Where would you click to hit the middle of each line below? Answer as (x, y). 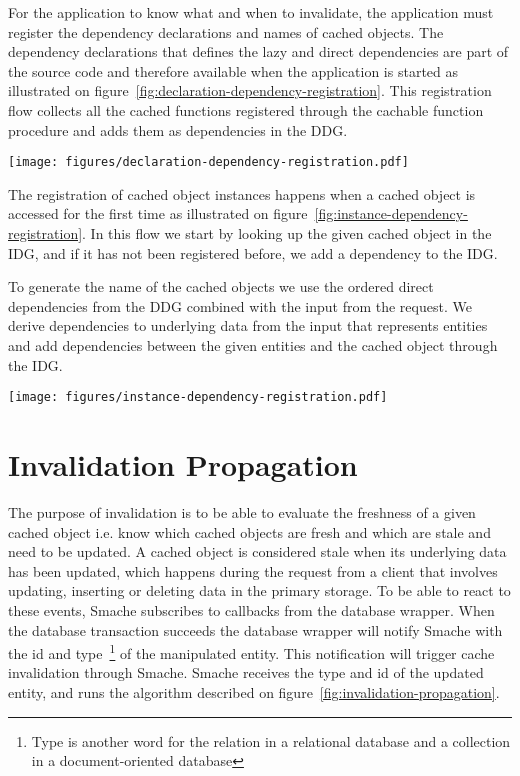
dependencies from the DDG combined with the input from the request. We (240, 305)
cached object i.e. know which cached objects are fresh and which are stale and (249, 531)
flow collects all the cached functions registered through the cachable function (246, 109)
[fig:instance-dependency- (391, 213)
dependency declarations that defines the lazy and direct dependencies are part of (258, 51)
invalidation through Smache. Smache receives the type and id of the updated (246, 672)
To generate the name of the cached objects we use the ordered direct (221, 286)
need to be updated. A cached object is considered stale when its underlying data (257, 551)
